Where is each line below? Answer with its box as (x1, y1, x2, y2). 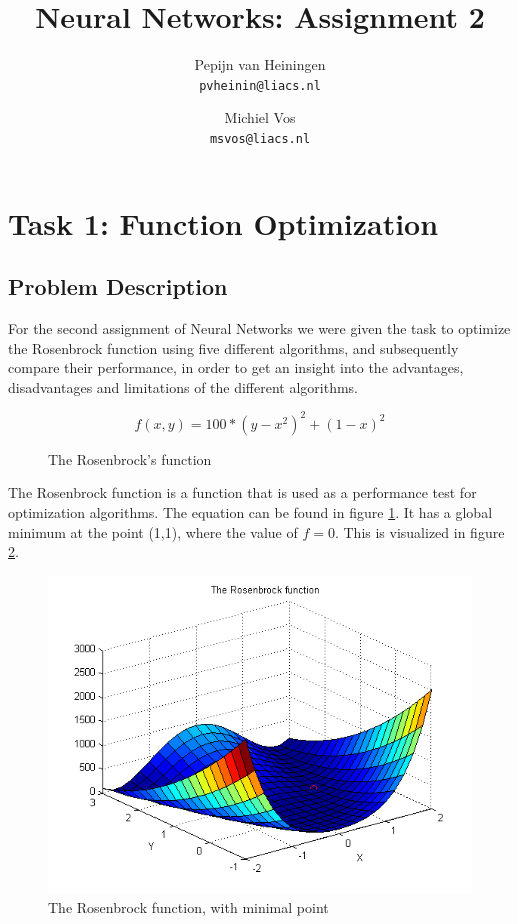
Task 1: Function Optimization (8, 202, 439, 243)
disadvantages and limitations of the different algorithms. (8, 376, 359, 397)
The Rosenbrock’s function (48, 448, 212, 469)
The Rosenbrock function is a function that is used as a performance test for (8, 482, 477, 503)
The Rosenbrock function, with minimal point (48, 896, 329, 917)
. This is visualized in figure (334, 521, 505, 542)
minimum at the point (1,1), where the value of (8, 521, 298, 542)
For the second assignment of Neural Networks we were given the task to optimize (8, 318, 511, 339)
